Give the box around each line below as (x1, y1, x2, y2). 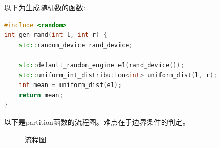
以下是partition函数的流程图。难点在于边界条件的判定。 (4, 116, 190, 127)
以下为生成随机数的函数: (4, 2, 85, 12)
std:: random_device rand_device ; (18, 41, 133, 49)
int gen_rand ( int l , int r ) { (4, 31, 107, 39)
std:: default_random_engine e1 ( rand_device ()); (18, 61, 184, 69)
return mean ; (18, 91, 63, 99)
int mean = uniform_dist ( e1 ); (18, 81, 122, 89)
